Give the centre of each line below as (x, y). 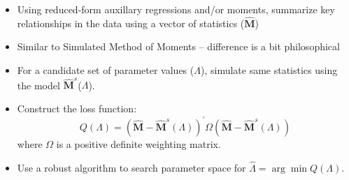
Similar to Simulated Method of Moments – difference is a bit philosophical (178, 46)
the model (38, 85)
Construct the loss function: (77, 108)
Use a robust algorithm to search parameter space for (131, 167)
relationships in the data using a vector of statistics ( (131, 23)
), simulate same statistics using (269, 70)
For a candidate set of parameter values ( (106, 70)
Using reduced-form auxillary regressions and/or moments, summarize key (176, 9)
